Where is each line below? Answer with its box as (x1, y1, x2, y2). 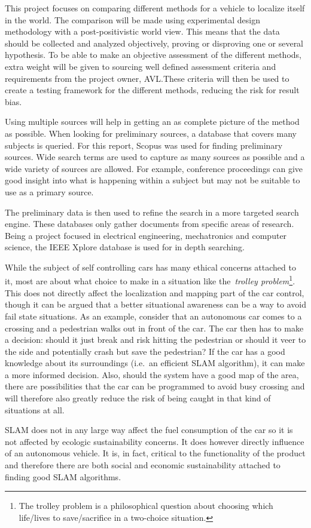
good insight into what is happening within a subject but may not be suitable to (5, 174, 300, 186)
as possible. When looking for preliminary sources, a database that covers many (5, 127, 297, 139)
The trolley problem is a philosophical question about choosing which (19, 499, 273, 512)
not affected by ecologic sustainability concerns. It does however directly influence (5, 435, 304, 447)
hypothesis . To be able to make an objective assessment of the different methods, (5, 48, 301, 61)
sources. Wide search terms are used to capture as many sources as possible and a (5, 151, 305, 163)
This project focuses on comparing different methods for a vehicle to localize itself (5, 2, 305, 14)
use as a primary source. (5, 185, 94, 198)
